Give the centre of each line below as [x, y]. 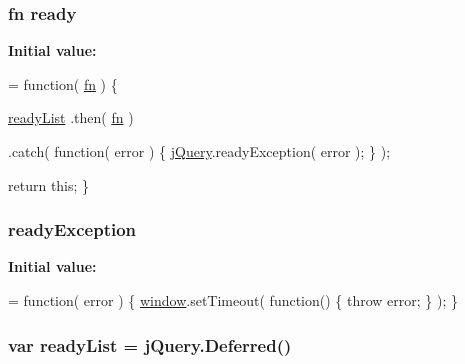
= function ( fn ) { [63, 83]
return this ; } [49, 184]
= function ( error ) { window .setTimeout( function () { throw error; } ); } [233, 300]
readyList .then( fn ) [71, 117]
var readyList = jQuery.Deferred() [150, 344]
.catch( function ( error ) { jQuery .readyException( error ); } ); [199, 151]
